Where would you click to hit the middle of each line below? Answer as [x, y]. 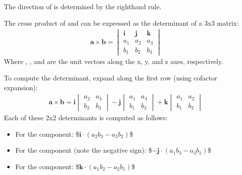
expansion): [21, 87]
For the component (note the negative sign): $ [83, 150]
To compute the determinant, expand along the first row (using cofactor [111, 77]
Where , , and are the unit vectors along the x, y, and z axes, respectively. [114, 61]
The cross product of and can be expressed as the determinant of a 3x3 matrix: [121, 23]
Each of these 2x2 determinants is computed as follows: [86, 118]
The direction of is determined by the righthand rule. [83, 6]
